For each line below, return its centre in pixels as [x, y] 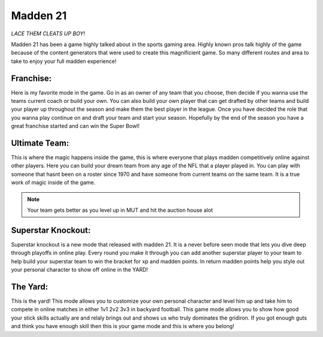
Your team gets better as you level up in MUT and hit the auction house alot [120, 210]
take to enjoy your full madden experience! [64, 61]
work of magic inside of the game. [53, 183]
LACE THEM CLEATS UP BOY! [48, 34]
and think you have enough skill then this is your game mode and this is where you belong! [123, 326]
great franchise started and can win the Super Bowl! [75, 126]
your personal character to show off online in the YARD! [80, 270]
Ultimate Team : [40, 143]
